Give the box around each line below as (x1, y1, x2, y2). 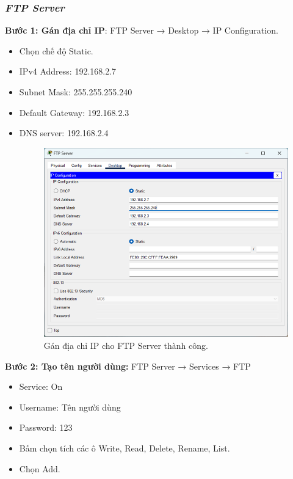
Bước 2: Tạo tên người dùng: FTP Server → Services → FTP (5, 359, 251, 372)
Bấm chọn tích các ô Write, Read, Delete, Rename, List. (19, 441, 230, 454)
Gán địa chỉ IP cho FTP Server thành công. (43, 339, 208, 351)
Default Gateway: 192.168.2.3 (19, 106, 129, 119)
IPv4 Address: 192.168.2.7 (19, 65, 117, 78)
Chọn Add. (19, 462, 60, 475)
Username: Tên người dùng (19, 400, 121, 413)
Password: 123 (19, 421, 73, 434)
